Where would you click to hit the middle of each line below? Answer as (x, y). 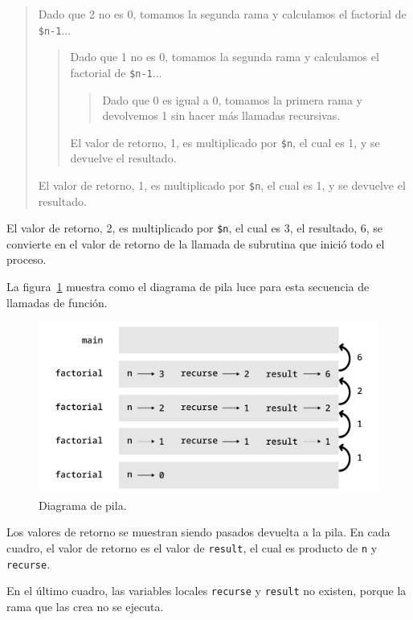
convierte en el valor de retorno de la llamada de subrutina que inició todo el (196, 243)
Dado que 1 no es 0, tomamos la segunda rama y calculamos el (225, 57)
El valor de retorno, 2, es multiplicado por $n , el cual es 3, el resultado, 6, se (195, 228)
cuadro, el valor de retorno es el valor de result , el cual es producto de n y (192, 548)
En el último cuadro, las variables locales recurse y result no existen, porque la (206, 591)
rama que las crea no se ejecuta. (85, 607)
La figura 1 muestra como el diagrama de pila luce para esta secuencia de (188, 287)
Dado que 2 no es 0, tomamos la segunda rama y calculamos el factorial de (222, 14)
